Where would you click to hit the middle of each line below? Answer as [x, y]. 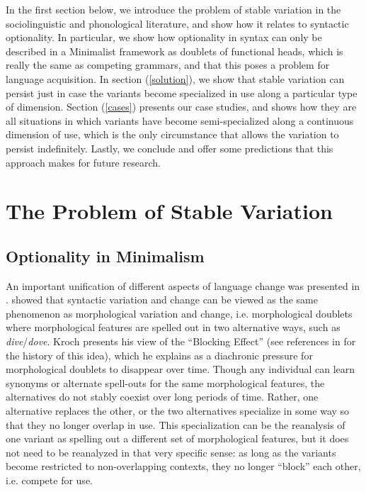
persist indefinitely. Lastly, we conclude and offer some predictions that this [170, 148]
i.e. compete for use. [49, 480]
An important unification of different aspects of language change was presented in [183, 285]
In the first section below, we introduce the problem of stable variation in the [173, 9]
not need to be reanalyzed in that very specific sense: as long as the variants [171, 452]
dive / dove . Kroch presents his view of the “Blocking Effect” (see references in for [181, 341]
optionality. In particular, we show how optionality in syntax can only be [164, 37]
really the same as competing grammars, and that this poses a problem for [168, 65]
